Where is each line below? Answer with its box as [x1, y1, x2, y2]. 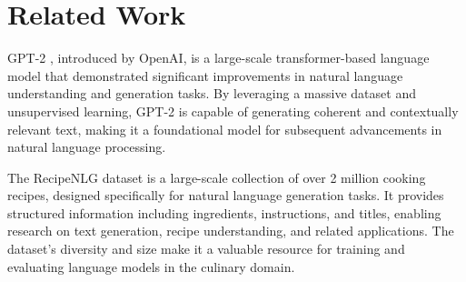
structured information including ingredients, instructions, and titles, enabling [7, 203, 441, 222]
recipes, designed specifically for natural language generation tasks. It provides [7, 186, 444, 205]
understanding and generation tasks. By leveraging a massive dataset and [7, 84, 416, 103]
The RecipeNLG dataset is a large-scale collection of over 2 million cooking [7, 167, 426, 186]
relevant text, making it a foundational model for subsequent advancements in [7, 119, 442, 138]
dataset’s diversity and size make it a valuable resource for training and [7, 239, 405, 258]
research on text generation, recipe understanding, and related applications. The [7, 221, 454, 240]
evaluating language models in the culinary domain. [7, 257, 295, 276]
